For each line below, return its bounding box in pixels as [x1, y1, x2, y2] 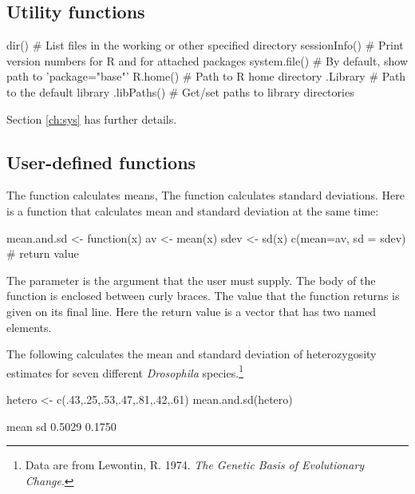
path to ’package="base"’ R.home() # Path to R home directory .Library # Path [6, 68, 406, 85]
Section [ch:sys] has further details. [6, 110, 177, 127]
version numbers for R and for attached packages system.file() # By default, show [6, 52, 409, 69]
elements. [6, 318, 52, 335]
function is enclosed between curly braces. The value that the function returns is [6, 287, 400, 304]
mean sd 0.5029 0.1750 [6, 417, 117, 434]
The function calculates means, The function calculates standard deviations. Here [6, 187, 405, 204]
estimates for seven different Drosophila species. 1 [6, 362, 243, 381]
